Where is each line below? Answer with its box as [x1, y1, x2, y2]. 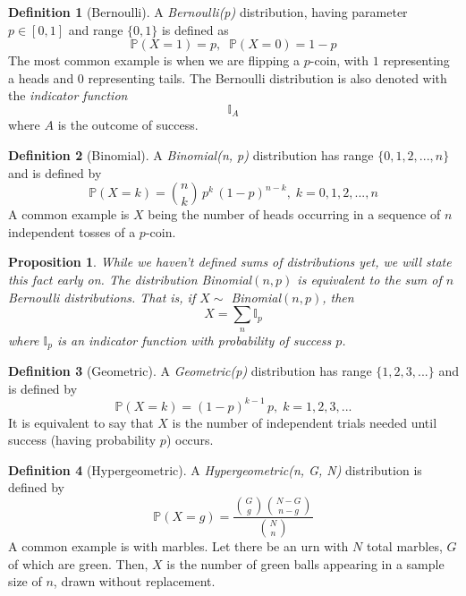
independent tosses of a [8, 222, 136, 241]
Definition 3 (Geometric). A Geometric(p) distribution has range [8, 362, 372, 380]
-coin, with [309, 51, 369, 70]
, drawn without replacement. [53, 572, 216, 591]
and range [68, 20, 123, 38]
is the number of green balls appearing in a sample [166, 554, 445, 573]
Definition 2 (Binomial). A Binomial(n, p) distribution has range [8, 146, 374, 165]
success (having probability [8, 430, 157, 449]
